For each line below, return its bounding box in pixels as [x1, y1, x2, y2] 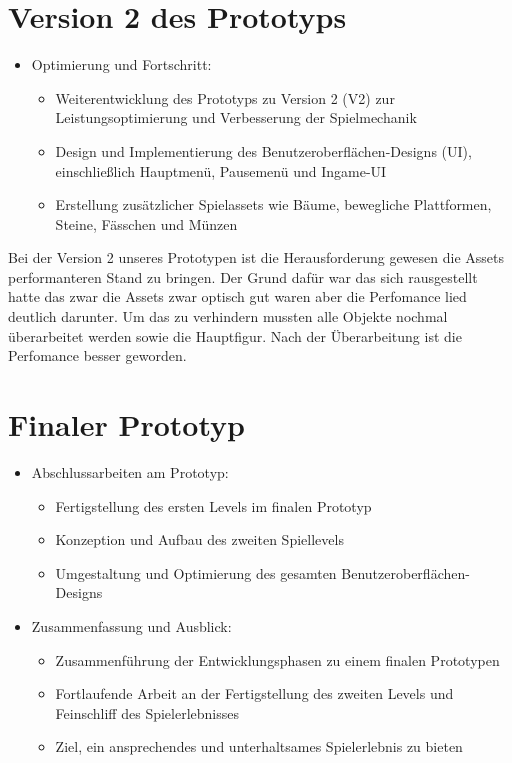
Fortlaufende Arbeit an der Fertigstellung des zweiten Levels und [55, 683, 454, 704]
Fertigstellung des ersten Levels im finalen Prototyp [55, 495, 372, 516]
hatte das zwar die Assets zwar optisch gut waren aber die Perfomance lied [8, 286, 467, 307]
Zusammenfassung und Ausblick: [31, 615, 232, 636]
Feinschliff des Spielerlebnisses [55, 702, 239, 723]
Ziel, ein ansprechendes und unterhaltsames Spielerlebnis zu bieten [55, 736, 463, 757]
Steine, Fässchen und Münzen [55, 213, 238, 234]
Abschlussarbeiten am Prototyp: [31, 461, 229, 482]
